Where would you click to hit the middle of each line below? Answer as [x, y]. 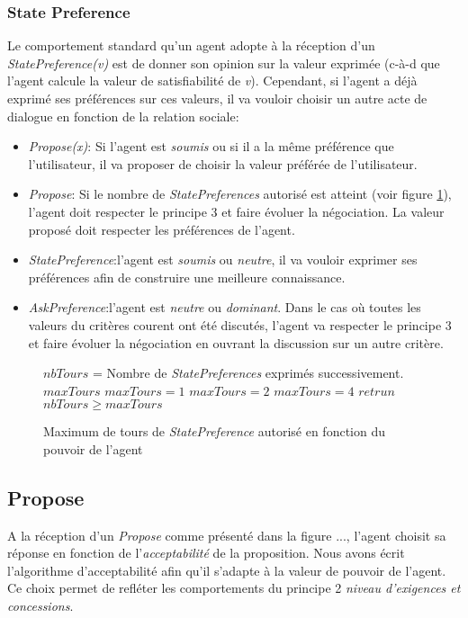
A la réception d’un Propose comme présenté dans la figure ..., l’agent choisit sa [227, 535]
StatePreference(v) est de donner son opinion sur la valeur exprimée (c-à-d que [224, 63]
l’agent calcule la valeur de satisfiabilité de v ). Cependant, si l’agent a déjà [212, 81]
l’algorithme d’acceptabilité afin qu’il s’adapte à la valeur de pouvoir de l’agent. [227, 570]
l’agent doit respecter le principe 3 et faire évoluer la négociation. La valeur [236, 211]
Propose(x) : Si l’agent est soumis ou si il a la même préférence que [211, 146]
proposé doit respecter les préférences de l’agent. [162, 229]
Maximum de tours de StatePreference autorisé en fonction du [214, 431]
